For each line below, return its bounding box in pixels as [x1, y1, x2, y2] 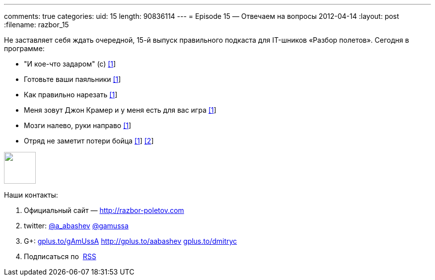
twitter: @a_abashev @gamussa [24, 221, 129, 230]
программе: [4, 44, 45, 53]
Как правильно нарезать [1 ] [24, 90, 118, 99]
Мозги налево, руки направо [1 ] [24, 121, 132, 130]
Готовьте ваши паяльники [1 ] [24, 75, 121, 83]
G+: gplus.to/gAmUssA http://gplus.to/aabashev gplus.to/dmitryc [24, 237, 237, 245]
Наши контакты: [4, 191, 58, 199]
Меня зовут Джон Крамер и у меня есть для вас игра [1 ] [24, 106, 217, 114]
